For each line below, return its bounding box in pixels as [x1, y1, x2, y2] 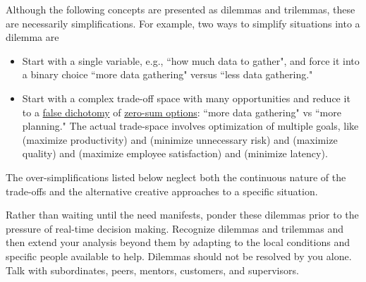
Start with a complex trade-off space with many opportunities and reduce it [22, 90, 350, 105]
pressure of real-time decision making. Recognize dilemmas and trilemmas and [6, 221, 344, 235]
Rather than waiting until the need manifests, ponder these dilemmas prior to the [6, 207, 359, 222]
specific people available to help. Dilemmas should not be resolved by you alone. [6, 248, 352, 263]
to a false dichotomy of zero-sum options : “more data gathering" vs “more [22, 104, 341, 119]
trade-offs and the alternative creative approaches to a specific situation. [6, 183, 318, 198]
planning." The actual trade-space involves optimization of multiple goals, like [22, 118, 359, 133]
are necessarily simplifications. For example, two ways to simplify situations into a [6, 16, 360, 30]
